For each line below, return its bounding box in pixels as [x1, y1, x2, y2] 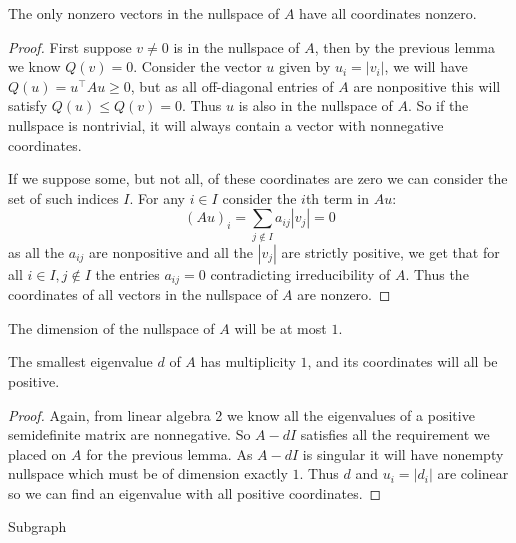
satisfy [8, 95, 48, 116]
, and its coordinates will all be [307, 351, 498, 372]
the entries [95, 263, 160, 284]
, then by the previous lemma [314, 36, 495, 57]
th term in [305, 187, 369, 208]
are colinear [437, 463, 509, 484]
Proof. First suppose [8, 36, 132, 57]
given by [278, 56, 331, 77]
